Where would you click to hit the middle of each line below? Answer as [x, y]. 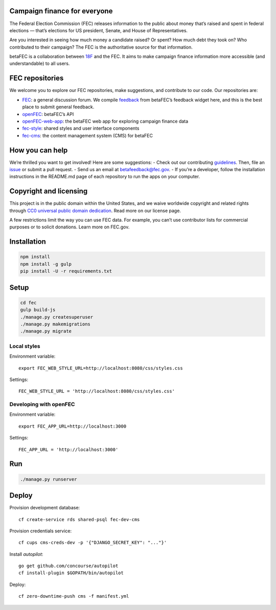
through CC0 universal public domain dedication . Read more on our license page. [95, 210]
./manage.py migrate [46, 331]
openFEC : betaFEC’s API [48, 114]
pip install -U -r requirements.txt [66, 271]
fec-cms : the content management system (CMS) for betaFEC [88, 135]
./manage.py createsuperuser [57, 317]
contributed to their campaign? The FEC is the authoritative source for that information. [101, 47]
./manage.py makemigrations [55, 324]
